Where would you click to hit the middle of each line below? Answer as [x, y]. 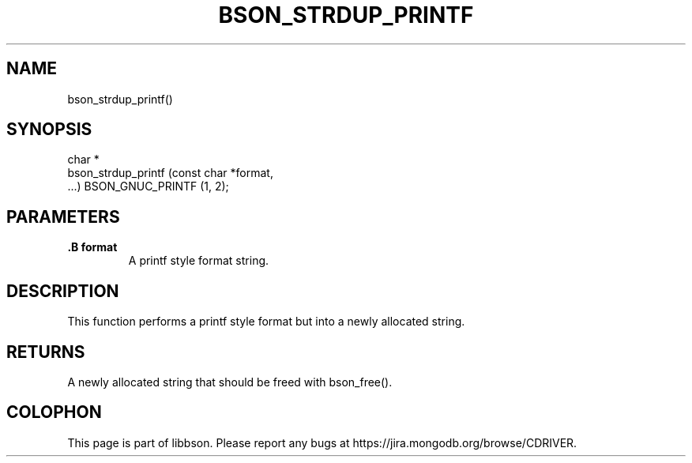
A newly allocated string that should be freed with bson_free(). [230, 382]
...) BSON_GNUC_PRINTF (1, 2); [148, 186]
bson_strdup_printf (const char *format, [170, 173]
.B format [92, 247]
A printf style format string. [199, 261]
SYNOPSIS [49, 130]
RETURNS [46, 352]
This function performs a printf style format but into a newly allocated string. [266, 322]
